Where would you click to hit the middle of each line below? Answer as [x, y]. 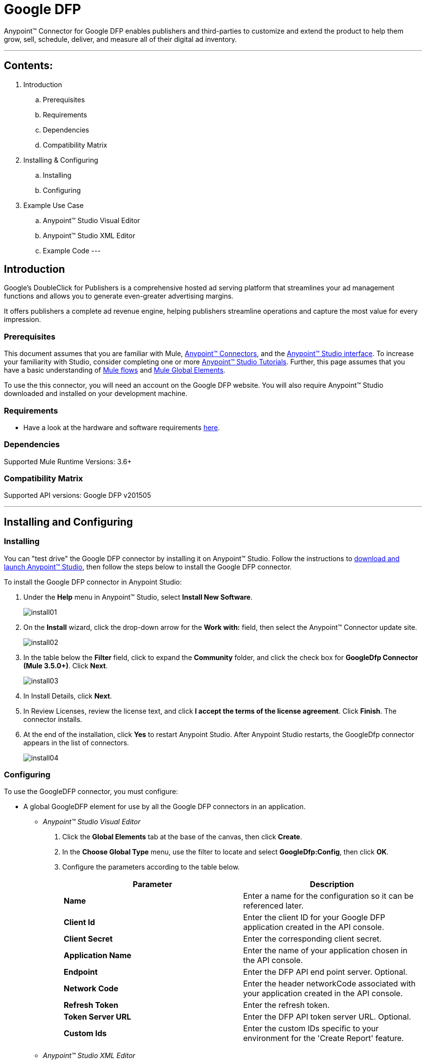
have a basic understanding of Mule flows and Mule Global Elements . [115, 370]
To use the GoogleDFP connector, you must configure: [91, 792]
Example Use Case [53, 205]
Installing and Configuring [69, 522]
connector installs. [53, 719]
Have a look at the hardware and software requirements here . [122, 427]
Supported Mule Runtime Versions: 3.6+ [68, 461]
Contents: [28, 66]
